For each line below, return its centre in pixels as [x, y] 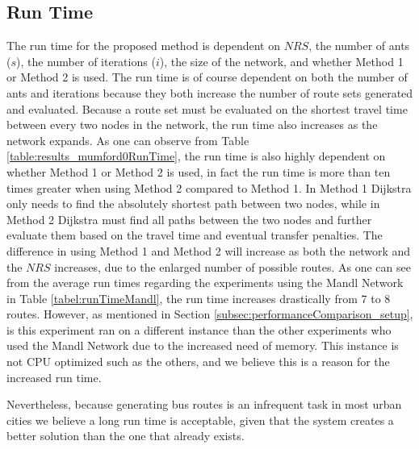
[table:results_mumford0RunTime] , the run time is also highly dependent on [196, 156]
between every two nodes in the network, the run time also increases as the [192, 125]
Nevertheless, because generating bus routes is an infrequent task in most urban [204, 404]
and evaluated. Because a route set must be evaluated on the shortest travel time [207, 108]
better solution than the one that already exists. [126, 436]
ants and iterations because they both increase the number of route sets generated [210, 92]
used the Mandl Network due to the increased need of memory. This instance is [203, 345]
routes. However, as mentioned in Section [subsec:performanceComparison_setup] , [210, 314]
